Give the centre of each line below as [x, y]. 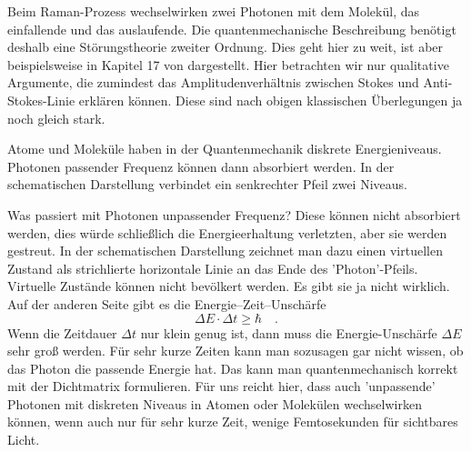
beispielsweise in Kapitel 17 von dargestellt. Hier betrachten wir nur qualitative [228, 64]
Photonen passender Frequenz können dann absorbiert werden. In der [201, 166]
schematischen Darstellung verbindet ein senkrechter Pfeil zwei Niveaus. [207, 184]
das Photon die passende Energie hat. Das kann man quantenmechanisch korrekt [233, 368]
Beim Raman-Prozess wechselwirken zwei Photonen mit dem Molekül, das [213, 11]
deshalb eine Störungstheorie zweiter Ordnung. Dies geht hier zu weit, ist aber [225, 47]
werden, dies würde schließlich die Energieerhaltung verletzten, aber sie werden [227, 232]
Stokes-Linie [41, 100]
